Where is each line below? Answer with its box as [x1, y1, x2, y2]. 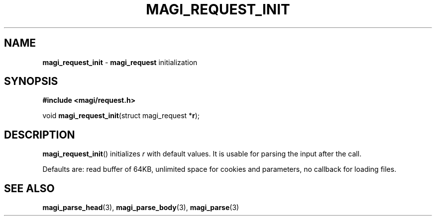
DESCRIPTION [4, 128, 75, 141]
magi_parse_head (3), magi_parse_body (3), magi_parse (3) [42, 203, 239, 212]
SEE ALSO [4, 182, 55, 195]
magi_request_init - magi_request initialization [42, 58, 198, 67]
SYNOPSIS [4, 75, 58, 88]
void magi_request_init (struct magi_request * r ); [42, 111, 200, 120]
